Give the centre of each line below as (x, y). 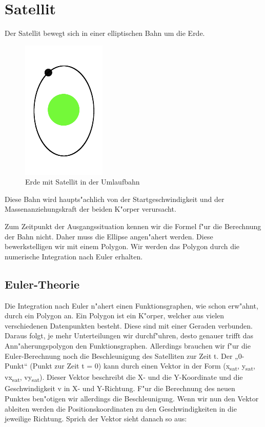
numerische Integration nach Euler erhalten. (74, 256)
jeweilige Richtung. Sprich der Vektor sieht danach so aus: (96, 419)
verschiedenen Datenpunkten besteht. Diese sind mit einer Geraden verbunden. (129, 325)
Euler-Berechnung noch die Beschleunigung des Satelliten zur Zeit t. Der (119, 355)
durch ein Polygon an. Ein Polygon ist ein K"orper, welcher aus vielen (115, 316)
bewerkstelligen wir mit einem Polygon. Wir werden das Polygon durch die (122, 246)
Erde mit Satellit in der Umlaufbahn (83, 182)
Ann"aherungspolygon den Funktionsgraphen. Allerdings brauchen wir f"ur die (128, 345)
